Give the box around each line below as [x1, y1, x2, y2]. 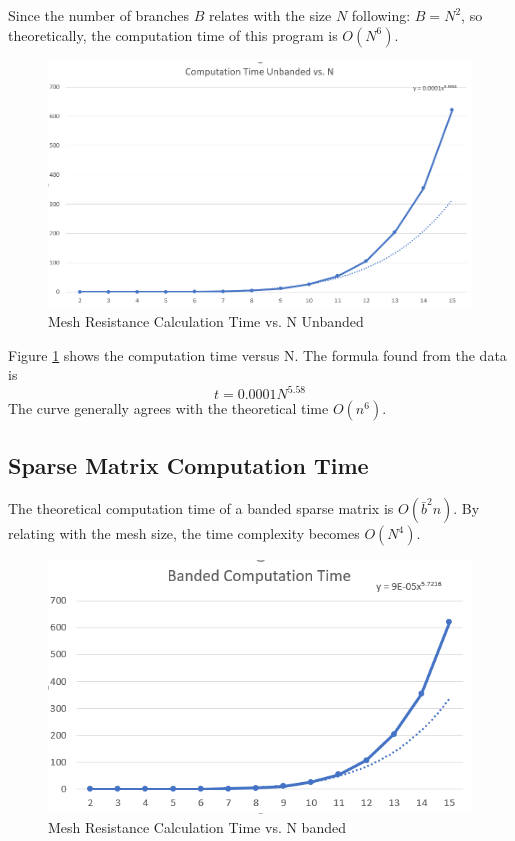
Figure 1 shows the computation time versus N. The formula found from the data [8, 344, 507, 365]
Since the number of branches [8, 5, 189, 25]
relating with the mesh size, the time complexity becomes [8, 523, 360, 544]
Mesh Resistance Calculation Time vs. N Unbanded [48, 310, 364, 331]
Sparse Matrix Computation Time [8, 449, 369, 480]
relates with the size [208, 5, 332, 25]
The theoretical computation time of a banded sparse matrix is [8, 498, 394, 519]
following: [351, 5, 411, 25]
